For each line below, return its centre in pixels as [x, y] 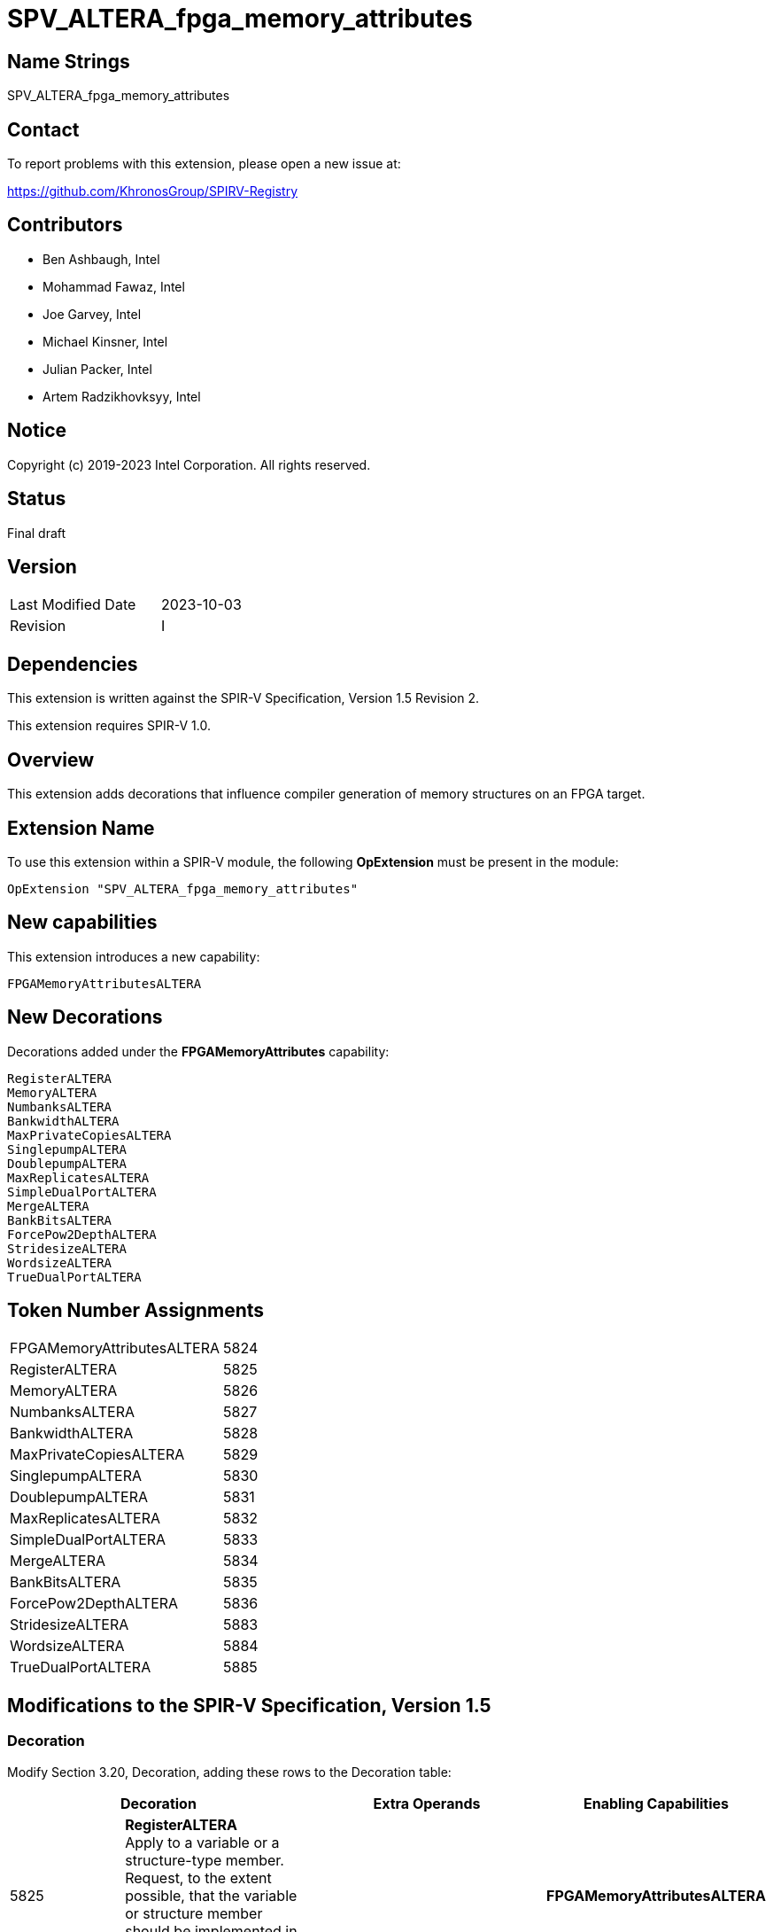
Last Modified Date [73, 605]
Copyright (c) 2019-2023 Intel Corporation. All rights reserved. [189, 464]
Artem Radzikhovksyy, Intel [122, 396]
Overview [51, 760]
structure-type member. [205, 1860]
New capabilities [82, 923]
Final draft [37, 533]
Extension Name [81, 828]
